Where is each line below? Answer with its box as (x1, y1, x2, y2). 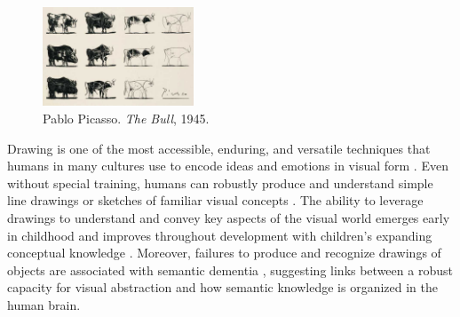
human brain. (7, 295, 81, 313)
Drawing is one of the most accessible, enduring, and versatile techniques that (7, 139, 431, 157)
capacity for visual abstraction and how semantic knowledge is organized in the (7, 278, 438, 297)
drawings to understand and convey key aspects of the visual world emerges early (7, 209, 450, 226)
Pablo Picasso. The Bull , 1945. (43, 109, 210, 128)
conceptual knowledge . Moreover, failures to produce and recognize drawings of (7, 243, 441, 262)
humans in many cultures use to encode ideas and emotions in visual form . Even (7, 156, 448, 175)
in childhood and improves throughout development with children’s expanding (7, 226, 432, 244)
